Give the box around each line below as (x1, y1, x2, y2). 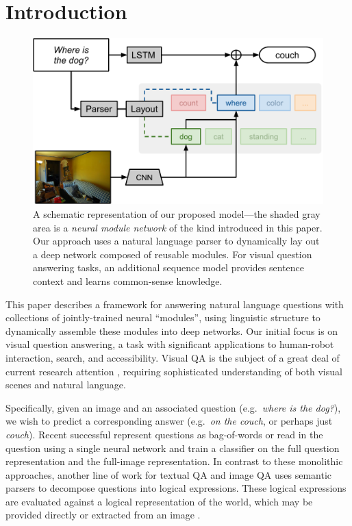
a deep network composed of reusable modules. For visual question (33, 247, 312, 261)
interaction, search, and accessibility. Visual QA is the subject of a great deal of (5, 350, 340, 364)
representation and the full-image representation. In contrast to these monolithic (5, 454, 343, 468)
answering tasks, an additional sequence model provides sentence (33, 260, 305, 275)
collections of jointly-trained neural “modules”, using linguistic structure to (5, 310, 320, 325)
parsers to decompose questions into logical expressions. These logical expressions (5, 481, 347, 495)
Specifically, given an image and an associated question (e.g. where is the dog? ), (5, 400, 341, 414)
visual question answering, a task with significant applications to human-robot (5, 337, 334, 351)
